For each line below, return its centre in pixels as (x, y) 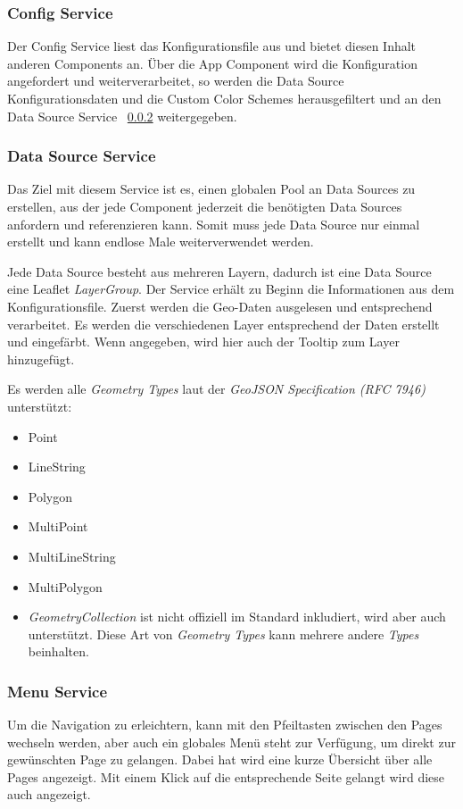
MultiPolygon (65, 586)
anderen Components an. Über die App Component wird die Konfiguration (212, 63)
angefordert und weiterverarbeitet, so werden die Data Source (176, 81)
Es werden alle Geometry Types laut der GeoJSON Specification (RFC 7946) (216, 389)
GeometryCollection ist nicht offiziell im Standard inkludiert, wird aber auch (237, 617)
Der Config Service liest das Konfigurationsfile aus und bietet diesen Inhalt (212, 46)
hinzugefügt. (41, 359)
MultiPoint (58, 526)
